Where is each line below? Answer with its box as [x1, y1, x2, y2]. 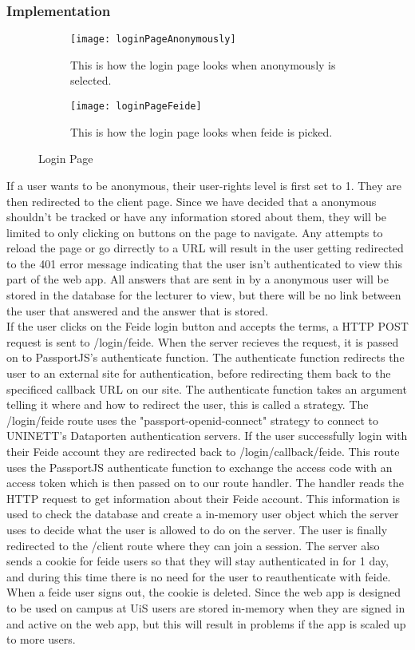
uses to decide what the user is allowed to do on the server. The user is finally [6, 521, 388, 537]
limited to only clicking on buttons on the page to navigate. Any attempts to [6, 224, 383, 240]
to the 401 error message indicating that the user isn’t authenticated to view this [6, 255, 402, 271]
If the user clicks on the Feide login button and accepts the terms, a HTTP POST [6, 318, 409, 335]
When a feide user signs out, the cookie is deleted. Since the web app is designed [6, 584, 401, 600]
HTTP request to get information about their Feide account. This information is [6, 489, 401, 506]
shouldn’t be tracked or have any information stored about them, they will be [6, 208, 386, 225]
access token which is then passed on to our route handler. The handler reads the [6, 474, 405, 491]
